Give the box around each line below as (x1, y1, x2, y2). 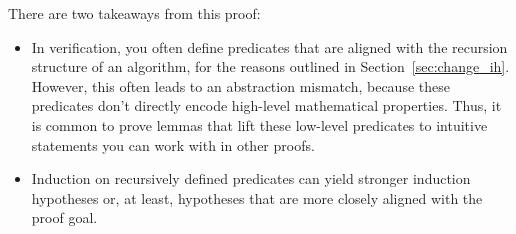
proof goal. (31, 207, 98, 228)
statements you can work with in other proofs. (31, 134, 315, 155)
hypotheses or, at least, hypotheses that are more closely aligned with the (31, 187, 483, 208)
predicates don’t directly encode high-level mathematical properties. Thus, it (31, 95, 502, 116)
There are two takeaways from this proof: (8, 3, 261, 23)
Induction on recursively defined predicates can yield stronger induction (31, 168, 471, 189)
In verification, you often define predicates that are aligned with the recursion (31, 36, 508, 57)
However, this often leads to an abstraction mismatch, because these (31, 75, 450, 96)
